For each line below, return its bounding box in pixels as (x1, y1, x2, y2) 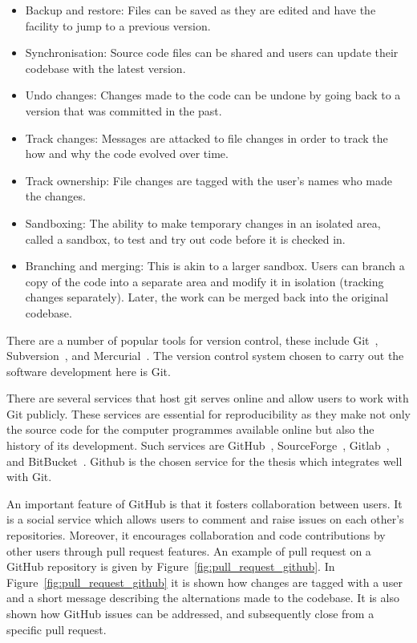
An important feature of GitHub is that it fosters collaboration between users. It (6, 495, 403, 512)
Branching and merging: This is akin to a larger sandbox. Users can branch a (25, 257, 405, 274)
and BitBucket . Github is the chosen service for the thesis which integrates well (6, 452, 403, 469)
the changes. (25, 188, 86, 204)
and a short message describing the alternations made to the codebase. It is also (6, 589, 399, 606)
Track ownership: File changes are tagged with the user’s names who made (25, 172, 393, 188)
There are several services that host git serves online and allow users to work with (6, 390, 409, 406)
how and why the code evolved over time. (25, 145, 229, 162)
